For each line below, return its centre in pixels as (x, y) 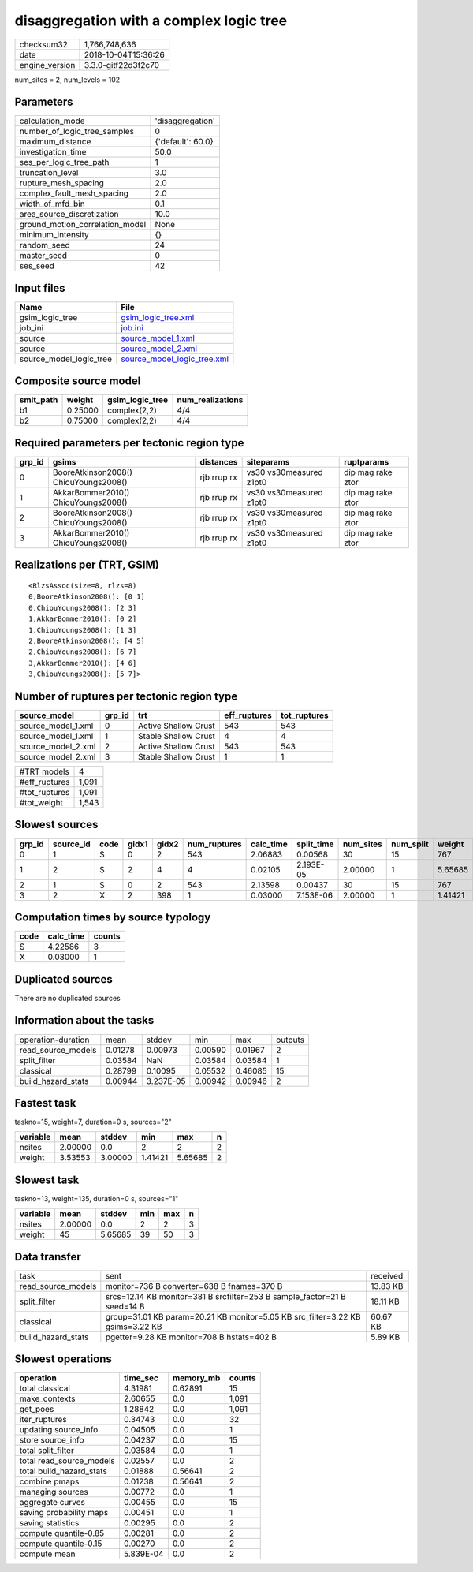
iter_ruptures (43, 1420)
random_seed (45, 245)
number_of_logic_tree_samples (76, 132)
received (387, 1275)
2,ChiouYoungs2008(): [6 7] (83, 652)
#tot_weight (41, 803)
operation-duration (54, 1040)
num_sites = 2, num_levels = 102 (67, 80)
